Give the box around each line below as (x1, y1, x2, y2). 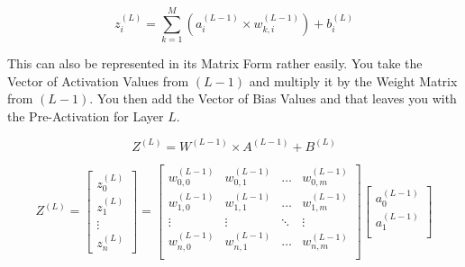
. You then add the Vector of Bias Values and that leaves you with (89, 89, 457, 108)
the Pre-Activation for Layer (7, 106, 164, 125)
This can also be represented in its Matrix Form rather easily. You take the (7, 54, 423, 73)
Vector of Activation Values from (7, 71, 189, 90)
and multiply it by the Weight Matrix (249, 71, 458, 90)
